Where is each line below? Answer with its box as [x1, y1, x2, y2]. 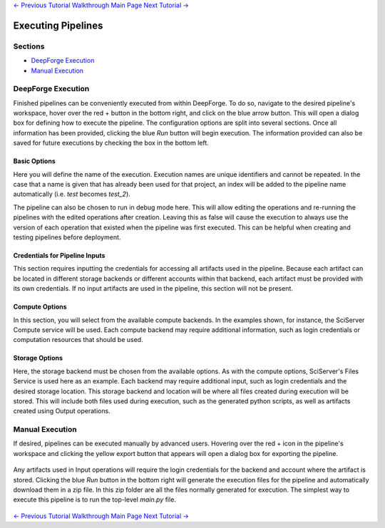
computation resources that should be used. [13, 336, 143, 344]
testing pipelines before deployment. [13, 232, 121, 242]
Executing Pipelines [13, 19, 103, 31]
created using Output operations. [13, 407, 111, 415]
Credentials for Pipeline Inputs [13, 251, 106, 259]
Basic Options [13, 157, 56, 165]
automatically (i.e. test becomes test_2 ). [13, 190, 131, 199]
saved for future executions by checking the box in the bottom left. [13, 139, 210, 147]
